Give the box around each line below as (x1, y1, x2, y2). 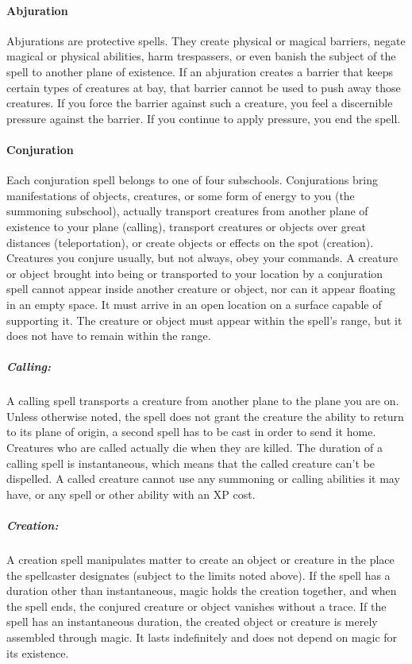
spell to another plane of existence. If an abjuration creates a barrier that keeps (6, 63, 394, 79)
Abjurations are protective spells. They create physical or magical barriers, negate (6, 32, 406, 48)
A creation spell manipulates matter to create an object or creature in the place (6, 550, 395, 567)
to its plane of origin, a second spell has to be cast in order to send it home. (6, 423, 376, 440)
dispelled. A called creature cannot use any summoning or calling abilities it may (6, 470, 400, 487)
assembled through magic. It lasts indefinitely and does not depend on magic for (6, 628, 398, 645)
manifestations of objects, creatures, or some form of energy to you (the (6, 187, 355, 203)
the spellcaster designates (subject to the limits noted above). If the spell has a (6, 566, 391, 583)
